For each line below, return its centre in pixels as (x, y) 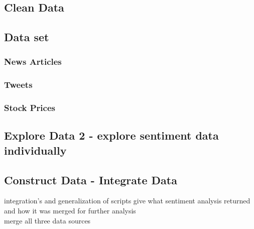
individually (35, 150)
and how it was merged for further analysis (70, 211)
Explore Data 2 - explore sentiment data (111, 135)
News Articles (33, 62)
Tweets (18, 85)
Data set (27, 37)
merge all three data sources (47, 220)
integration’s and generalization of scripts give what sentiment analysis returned (127, 201)
